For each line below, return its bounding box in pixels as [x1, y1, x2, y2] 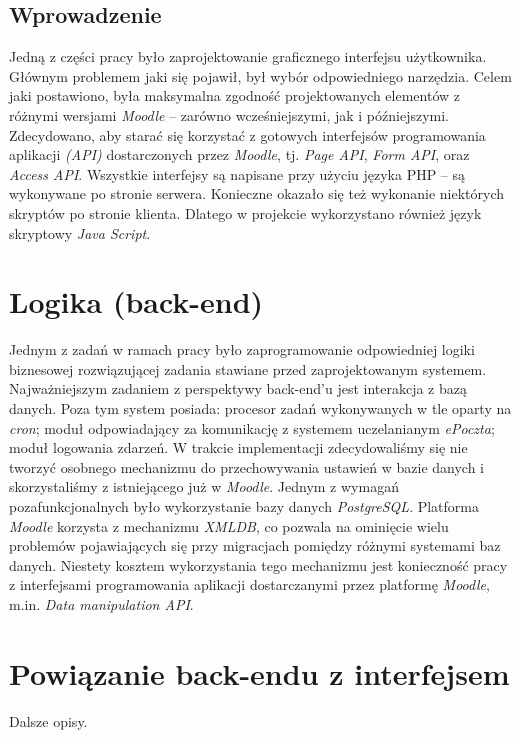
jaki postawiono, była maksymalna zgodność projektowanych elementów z [9, 85, 461, 106]
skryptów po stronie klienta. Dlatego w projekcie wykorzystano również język [9, 202, 482, 223]
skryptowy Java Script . [9, 222, 151, 243]
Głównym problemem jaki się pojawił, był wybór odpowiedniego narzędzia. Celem [9, 65, 512, 86]
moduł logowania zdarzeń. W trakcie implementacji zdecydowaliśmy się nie [9, 437, 468, 458]
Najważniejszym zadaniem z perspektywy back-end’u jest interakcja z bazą [9, 378, 467, 399]
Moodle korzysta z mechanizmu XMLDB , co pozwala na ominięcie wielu [9, 515, 449, 536]
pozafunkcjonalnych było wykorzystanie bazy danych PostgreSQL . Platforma [9, 496, 479, 517]
